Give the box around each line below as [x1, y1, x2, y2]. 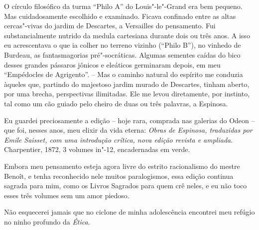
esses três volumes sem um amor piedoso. [4, 190, 129, 200]
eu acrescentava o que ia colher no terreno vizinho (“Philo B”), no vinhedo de [4, 40, 241, 50]
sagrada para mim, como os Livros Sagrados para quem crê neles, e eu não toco [4, 180, 247, 191]
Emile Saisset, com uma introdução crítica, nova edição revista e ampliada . [4, 134, 233, 145]
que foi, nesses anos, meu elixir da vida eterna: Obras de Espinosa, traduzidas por [4, 125, 253, 135]
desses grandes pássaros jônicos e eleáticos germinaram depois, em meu [4, 59, 221, 70]
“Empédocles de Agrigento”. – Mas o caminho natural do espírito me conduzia [4, 69, 243, 79]
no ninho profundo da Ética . [4, 216, 90, 227]
